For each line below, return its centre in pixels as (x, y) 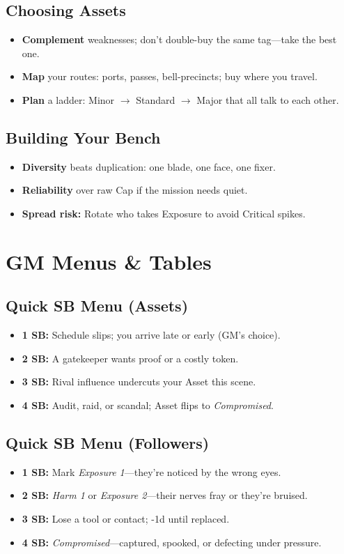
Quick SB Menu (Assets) (97, 306)
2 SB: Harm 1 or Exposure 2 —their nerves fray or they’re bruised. (165, 495)
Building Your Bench (83, 137)
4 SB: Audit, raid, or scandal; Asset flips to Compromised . (148, 405)
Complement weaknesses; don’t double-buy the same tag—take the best (179, 39)
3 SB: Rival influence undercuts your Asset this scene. (139, 382)
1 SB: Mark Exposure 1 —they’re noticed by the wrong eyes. (151, 471)
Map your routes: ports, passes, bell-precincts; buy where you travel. (170, 76)
